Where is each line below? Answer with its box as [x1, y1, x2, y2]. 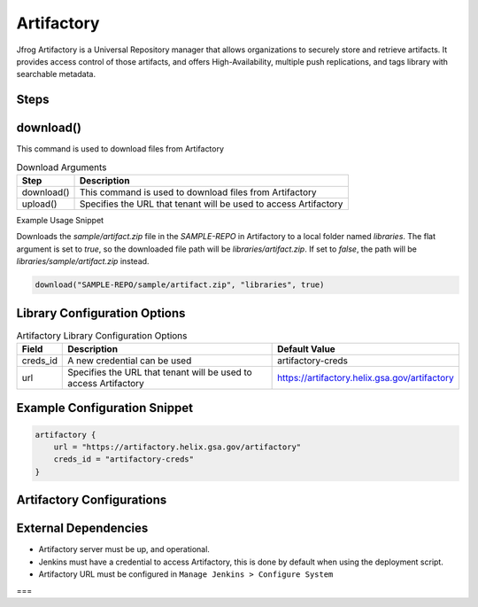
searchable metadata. [16, 69, 96, 80]
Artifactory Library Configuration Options [16, 329, 188, 341]
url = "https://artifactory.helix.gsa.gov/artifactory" [53, 442, 302, 452]
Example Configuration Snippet [16, 401, 194, 416]
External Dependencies [16, 521, 149, 536]
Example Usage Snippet [16, 215, 104, 226]
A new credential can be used [67, 354, 192, 367]
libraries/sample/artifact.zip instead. [16, 256, 150, 267]
